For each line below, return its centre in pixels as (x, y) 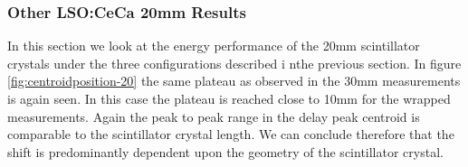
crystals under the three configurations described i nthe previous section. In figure (234, 63)
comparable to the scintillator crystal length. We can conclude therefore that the (231, 134)
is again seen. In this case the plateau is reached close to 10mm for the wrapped (229, 98)
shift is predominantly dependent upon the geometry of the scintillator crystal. (225, 151)
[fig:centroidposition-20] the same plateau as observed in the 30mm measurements (234, 81)
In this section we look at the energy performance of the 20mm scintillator (214, 46)
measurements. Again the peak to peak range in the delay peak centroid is (214, 116)
